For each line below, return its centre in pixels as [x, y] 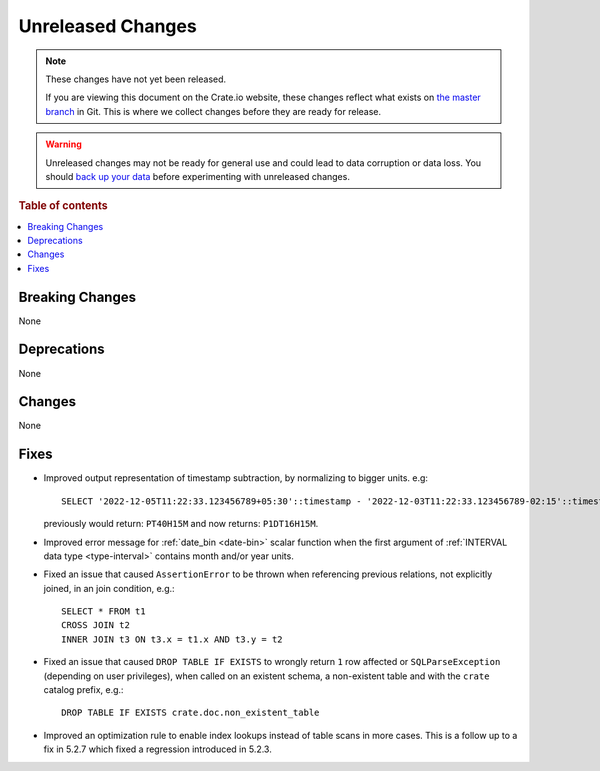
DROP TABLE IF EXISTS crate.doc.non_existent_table [190, 713]
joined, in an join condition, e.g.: [109, 588]
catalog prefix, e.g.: [83, 690]
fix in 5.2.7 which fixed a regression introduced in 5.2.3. [157, 749]
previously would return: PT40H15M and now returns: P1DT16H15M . [181, 524]
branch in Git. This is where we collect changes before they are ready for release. [213, 111]
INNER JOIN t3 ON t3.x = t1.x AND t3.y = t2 [172, 639]
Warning [63, 144]
